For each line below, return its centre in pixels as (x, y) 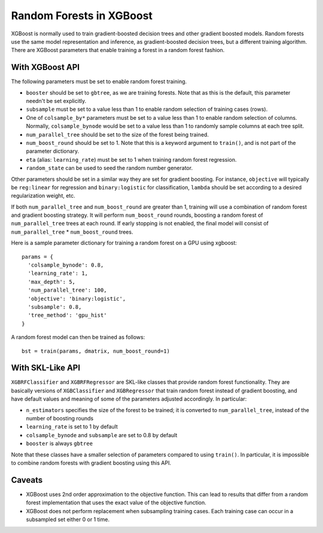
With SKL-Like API (46, 368)
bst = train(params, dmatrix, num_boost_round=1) (96, 351)
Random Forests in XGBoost (82, 16)
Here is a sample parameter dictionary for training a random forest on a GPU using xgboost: (124, 243)
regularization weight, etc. (43, 196)
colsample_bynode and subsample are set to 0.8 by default (102, 435)
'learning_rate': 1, (58, 273)
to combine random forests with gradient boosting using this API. (91, 463)
